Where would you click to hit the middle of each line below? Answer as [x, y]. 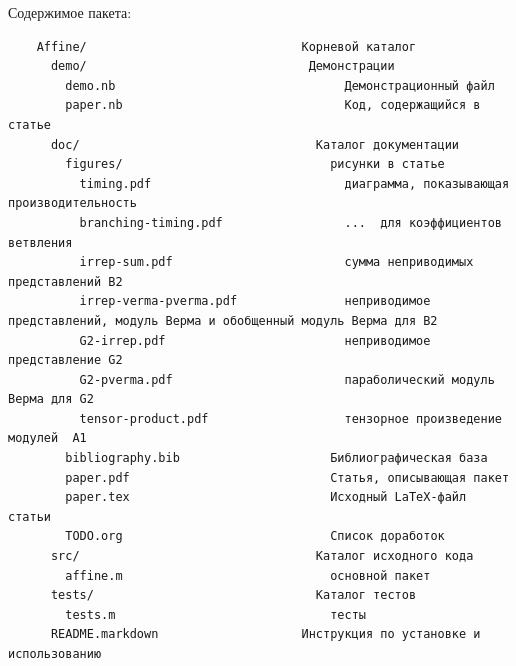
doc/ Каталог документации [255, 144]
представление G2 [65, 360]
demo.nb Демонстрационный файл [280, 85]
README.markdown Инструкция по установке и [265, 634]
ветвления [40, 242]
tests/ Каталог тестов [233, 595]
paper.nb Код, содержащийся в [273, 105]
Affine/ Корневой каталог [226, 46]
